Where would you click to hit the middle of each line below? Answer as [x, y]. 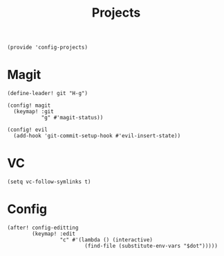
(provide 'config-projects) [48, 48]
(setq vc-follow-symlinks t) [49, 182]
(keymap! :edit [54, 234]
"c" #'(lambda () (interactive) [106, 240]
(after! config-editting [43, 228]
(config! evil [28, 130]
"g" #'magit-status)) [72, 118]
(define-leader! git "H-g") [48, 94]
